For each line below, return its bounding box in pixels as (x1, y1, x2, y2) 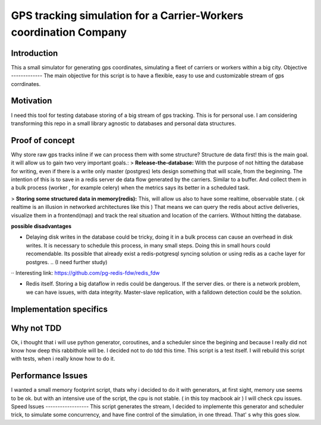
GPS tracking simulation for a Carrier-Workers (11, 9, 244, 22)
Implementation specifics (11, 304, 108, 314)
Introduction (11, 48, 58, 58)
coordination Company (11, 26, 127, 39)
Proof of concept (11, 135, 75, 145)
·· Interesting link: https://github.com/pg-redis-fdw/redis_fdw (11, 269, 160, 276)
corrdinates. (11, 80, 41, 87)
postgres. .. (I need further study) (26, 258, 108, 265)
